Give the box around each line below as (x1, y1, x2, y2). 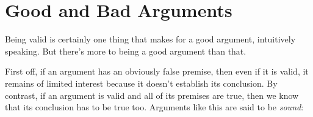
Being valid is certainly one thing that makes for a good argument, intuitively (5, 33, 296, 45)
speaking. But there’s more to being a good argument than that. (5, 44, 246, 57)
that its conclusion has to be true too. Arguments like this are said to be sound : (5, 101, 304, 113)
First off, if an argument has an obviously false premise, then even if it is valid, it (5, 65, 309, 78)
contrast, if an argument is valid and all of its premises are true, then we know (5, 89, 299, 101)
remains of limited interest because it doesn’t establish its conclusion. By (5, 76, 278, 89)
